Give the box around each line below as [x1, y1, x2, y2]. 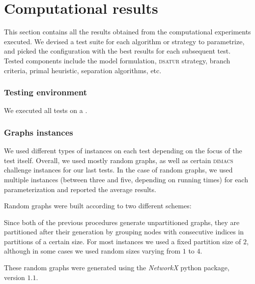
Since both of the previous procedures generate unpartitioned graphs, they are [4, 217, 240, 227]
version [4, 272, 25, 282]
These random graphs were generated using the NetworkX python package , [4, 262, 229, 273]
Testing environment [4, 86, 87, 98]
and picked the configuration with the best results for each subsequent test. [4, 46, 231, 56]
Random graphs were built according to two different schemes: [4, 200, 192, 211]
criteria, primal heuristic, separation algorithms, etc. [4, 65, 162, 75]
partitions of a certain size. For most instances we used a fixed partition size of [4, 236, 241, 246]
